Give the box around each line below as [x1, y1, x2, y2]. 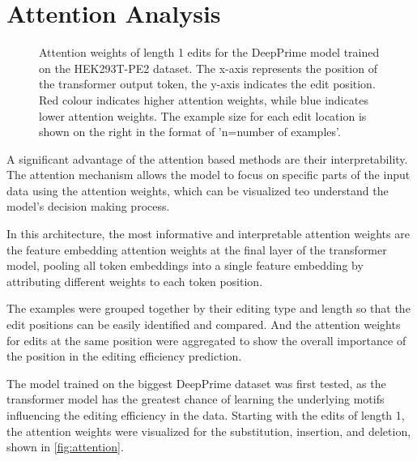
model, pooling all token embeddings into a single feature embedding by [6, 257, 364, 274]
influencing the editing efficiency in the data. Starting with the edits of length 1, [6, 407, 405, 423]
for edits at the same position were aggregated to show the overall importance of [6, 331, 406, 348]
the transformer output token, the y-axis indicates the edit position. [39, 75, 376, 92]
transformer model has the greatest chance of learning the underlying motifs [6, 391, 385, 408]
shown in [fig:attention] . [6, 438, 124, 455]
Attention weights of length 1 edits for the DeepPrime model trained [39, 44, 380, 61]
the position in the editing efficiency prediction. [6, 348, 242, 365]
